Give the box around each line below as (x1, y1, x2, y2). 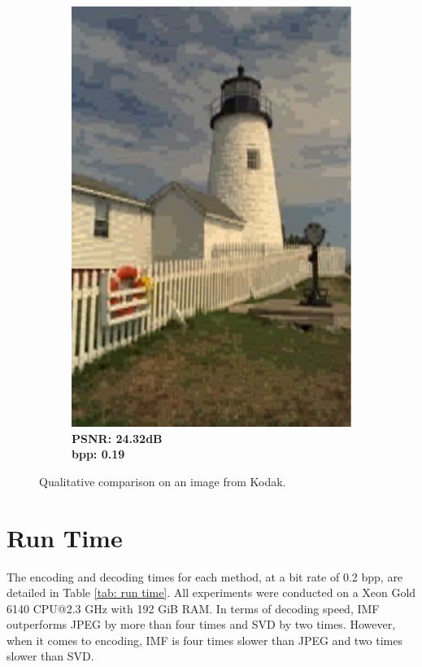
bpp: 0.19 (72, 445, 125, 463)
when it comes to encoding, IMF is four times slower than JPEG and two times (7, 631, 403, 648)
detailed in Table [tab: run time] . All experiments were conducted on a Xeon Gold (7, 584, 416, 601)
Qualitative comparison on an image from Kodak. (39, 472, 286, 489)
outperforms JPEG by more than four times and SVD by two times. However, (7, 616, 396, 633)
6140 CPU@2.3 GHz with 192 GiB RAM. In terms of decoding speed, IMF (7, 599, 380, 617)
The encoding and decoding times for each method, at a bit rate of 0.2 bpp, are (7, 568, 403, 585)
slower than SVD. (7, 647, 94, 665)
